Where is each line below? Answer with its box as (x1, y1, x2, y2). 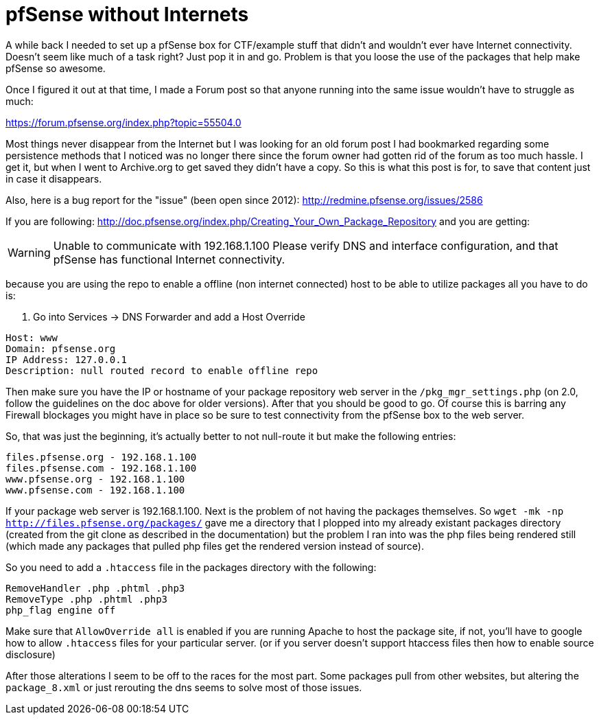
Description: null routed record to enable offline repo (5, 364, 318, 376)
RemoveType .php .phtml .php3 (5, 593, 168, 605)
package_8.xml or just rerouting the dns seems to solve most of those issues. (5, 681, 362, 693)
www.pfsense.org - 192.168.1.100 (5, 473, 185, 485)
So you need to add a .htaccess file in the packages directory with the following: (5, 561, 377, 573)
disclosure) (5, 648, 56, 660)
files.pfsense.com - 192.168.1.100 (5, 462, 197, 474)
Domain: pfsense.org (5, 342, 116, 354)
